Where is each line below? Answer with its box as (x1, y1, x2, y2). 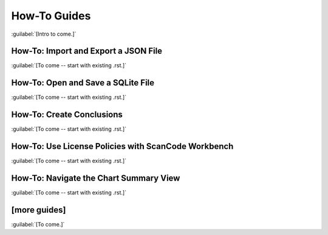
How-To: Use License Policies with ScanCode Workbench (11, 141, 234, 151)
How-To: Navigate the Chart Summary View (11, 173, 180, 183)
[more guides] (11, 205, 66, 215)
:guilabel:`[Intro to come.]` (11, 30, 77, 38)
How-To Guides (11, 9, 91, 22)
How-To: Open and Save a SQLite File (11, 78, 155, 88)
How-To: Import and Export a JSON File (11, 46, 163, 56)
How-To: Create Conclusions (11, 110, 123, 120)
